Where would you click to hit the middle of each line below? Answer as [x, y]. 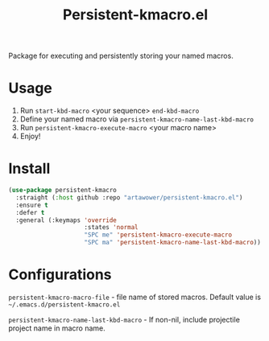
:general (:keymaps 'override [66, 220]
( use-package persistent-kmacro [62, 191]
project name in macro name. [57, 328]
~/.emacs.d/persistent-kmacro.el [64, 305]
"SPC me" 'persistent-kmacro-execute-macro [158, 235]
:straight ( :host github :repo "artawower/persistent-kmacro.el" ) [129, 197]
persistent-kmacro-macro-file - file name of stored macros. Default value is [135, 297]
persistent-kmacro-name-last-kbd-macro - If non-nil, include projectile [124, 320]
